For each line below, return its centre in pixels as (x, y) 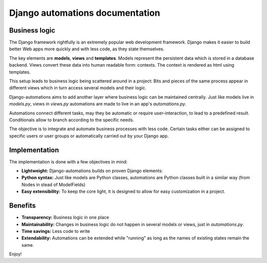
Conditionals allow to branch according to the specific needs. (72, 120)
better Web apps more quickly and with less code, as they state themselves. (87, 49)
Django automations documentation (85, 13)
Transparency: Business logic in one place (65, 218)
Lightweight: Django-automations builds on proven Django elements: (92, 171)
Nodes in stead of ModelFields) (54, 185)
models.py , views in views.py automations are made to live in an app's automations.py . (98, 104)
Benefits (22, 206)
